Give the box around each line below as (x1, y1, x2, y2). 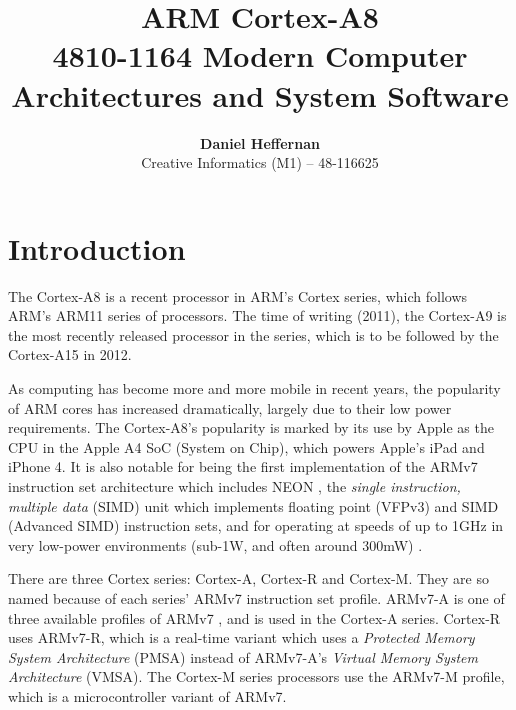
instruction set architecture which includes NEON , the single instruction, (8, 475, 461, 496)
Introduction (8, 227, 186, 268)
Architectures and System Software (11, 74, 509, 115)
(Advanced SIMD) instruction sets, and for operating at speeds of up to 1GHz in (8, 515, 504, 536)
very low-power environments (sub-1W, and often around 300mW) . (8, 534, 423, 555)
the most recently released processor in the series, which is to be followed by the (8, 324, 499, 345)
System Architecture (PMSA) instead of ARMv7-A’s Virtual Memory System (8, 646, 478, 667)
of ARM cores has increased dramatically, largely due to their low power (8, 397, 452, 418)
